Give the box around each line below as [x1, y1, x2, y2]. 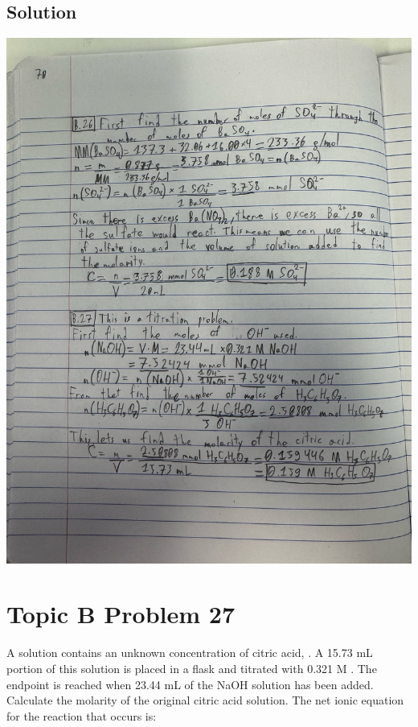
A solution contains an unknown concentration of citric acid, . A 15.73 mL [6, 644, 373, 661]
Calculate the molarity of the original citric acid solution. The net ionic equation [6, 692, 404, 708]
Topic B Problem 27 [6, 597, 236, 630]
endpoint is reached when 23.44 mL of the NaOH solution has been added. [6, 675, 374, 692]
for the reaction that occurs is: [6, 707, 157, 724]
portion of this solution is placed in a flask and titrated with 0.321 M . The [6, 659, 377, 676]
